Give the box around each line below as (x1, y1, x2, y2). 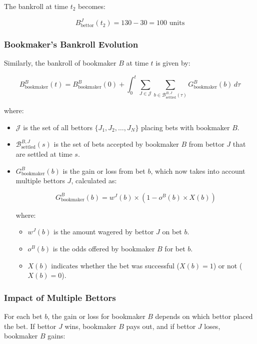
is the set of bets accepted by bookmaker (53, 139, 179, 149)
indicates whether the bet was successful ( (51, 260, 179, 270)
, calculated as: (71, 175, 117, 186)
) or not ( (213, 260, 242, 270)
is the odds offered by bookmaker (52, 243, 155, 254)
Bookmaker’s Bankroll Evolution (4, 38, 138, 51)
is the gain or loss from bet (62, 165, 145, 176)
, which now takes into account (150, 165, 245, 176)
